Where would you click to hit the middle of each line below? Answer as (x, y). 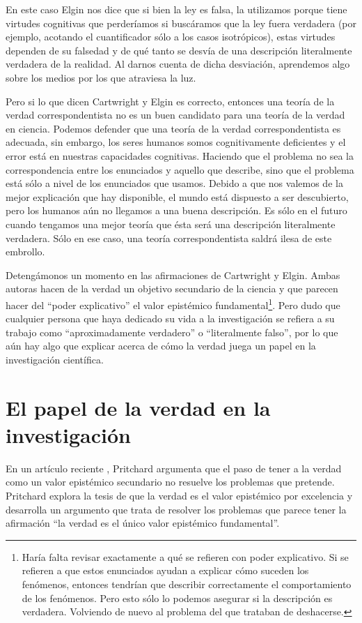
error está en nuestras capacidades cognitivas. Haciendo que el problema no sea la (180, 155)
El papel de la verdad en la (138, 407)
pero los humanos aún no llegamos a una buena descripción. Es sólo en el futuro (176, 210)
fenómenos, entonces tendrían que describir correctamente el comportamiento (187, 584)
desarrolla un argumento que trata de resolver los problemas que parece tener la (176, 509)
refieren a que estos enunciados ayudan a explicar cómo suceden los (165, 570)
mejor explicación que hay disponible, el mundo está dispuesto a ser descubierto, (177, 196)
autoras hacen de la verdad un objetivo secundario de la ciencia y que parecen (172, 288)
